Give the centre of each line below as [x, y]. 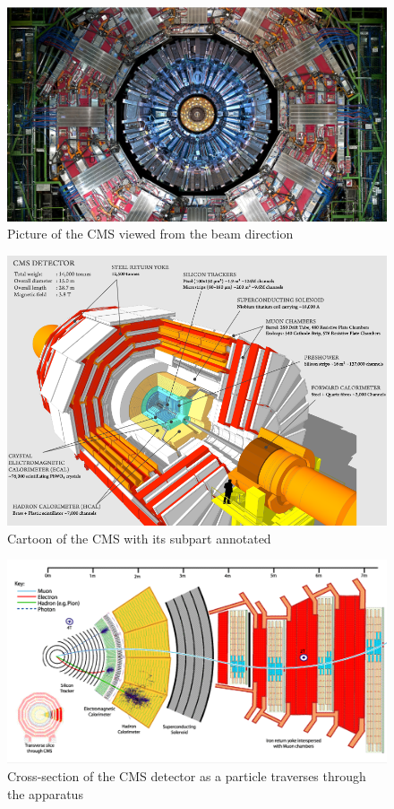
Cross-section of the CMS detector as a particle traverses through [187, 776]
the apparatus [45, 793]
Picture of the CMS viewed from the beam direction [150, 234]
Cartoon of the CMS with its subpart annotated [139, 538]
